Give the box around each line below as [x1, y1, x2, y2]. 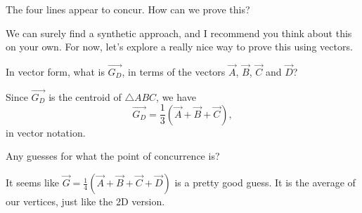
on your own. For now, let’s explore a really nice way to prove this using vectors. [6, 39, 353, 54]
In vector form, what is [6, 64, 105, 78]
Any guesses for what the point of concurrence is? [6, 149, 220, 163]
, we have [156, 89, 196, 104]
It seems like [6, 175, 59, 190]
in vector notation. [6, 125, 86, 139]
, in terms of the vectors [122, 64, 226, 78]
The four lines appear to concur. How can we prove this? [6, 2, 250, 16]
